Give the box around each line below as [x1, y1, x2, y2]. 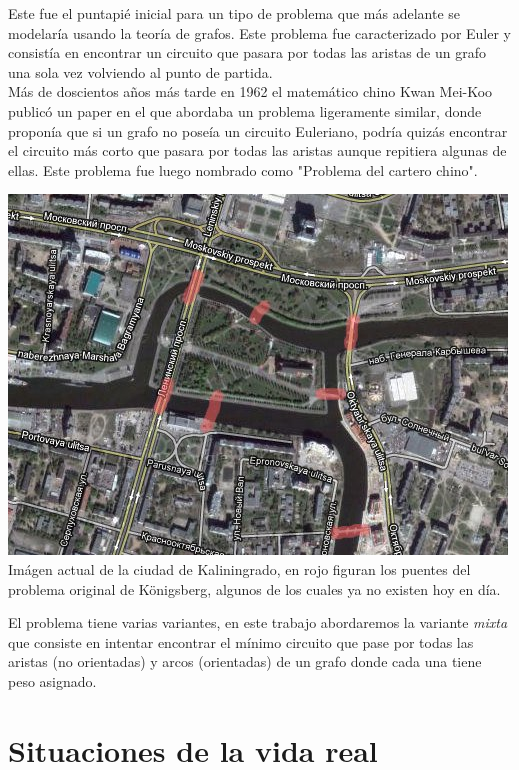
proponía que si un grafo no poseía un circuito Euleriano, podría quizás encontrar [8, 120, 508, 141]
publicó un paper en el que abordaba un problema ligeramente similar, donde [8, 100, 482, 121]
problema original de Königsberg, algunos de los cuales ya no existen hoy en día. [8, 578, 501, 599]
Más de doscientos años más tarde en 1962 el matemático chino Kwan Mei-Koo [8, 81, 493, 102]
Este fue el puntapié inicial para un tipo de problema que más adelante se [8, 3, 461, 23]
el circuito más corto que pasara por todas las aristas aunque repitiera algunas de [8, 140, 507, 161]
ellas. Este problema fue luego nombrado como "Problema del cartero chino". [8, 159, 478, 180]
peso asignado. [8, 670, 97, 691]
